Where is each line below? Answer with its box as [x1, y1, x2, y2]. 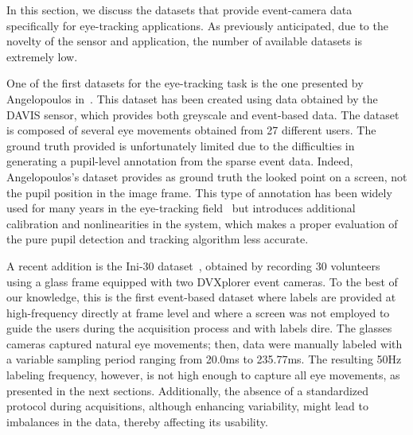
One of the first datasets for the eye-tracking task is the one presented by [6, 75, 364, 91]
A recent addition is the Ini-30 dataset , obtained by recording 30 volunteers [6, 257, 380, 274]
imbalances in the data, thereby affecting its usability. [6, 413, 268, 429]
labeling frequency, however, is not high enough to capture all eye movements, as [6, 367, 400, 383]
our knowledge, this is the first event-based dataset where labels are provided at [6, 289, 396, 305]
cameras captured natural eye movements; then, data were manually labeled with [6, 335, 403, 351]
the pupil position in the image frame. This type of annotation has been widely [6, 184, 392, 200]
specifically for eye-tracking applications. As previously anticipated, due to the [6, 17, 388, 33]
